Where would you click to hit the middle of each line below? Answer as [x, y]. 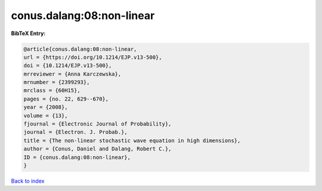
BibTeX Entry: [28, 33]
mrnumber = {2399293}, [57, 82]
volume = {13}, [46, 115]
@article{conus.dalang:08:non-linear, [80, 49]
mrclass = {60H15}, [52, 90]
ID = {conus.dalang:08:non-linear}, [77, 157]
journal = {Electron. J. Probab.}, [75, 132]
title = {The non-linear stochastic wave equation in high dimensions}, [132, 140]
